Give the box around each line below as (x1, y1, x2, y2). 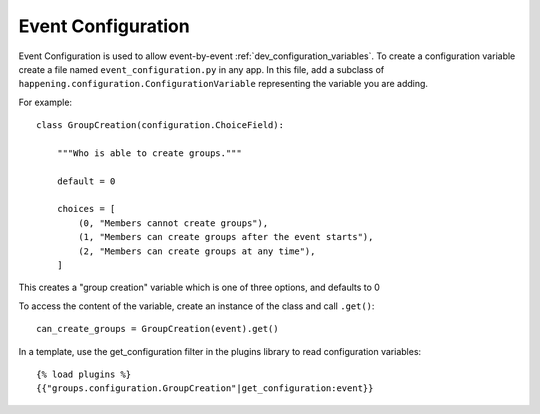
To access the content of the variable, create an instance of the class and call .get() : (18, 300, 375, 312)
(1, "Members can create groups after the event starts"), (78, 231, 374, 243)
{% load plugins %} (36, 368, 132, 380)
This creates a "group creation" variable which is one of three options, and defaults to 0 (18, 281, 380, 294)
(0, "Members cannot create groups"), (78, 217, 269, 229)
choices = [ (56, 203, 116, 215)
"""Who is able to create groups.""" (56, 147, 242, 159)
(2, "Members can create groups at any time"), (78, 245, 316, 257)
